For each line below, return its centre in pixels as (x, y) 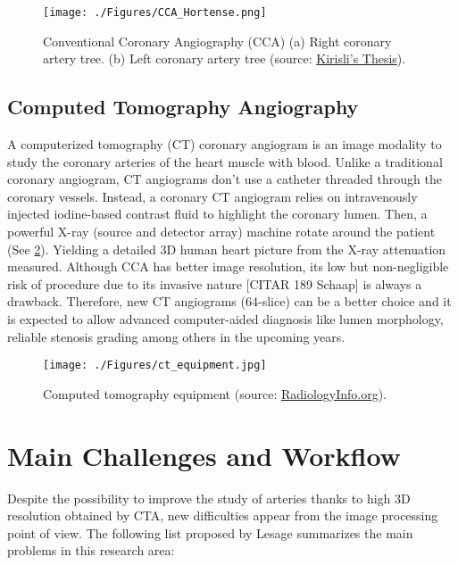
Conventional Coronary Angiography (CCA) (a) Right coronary (217, 41)
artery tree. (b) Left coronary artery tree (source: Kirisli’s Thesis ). (225, 58)
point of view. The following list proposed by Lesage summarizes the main (210, 532)
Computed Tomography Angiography (183, 107)
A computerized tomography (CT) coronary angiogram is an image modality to (225, 144)
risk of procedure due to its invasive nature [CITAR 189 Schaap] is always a (215, 283)
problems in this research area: (91, 550)
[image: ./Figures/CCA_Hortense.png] (155, 12)
